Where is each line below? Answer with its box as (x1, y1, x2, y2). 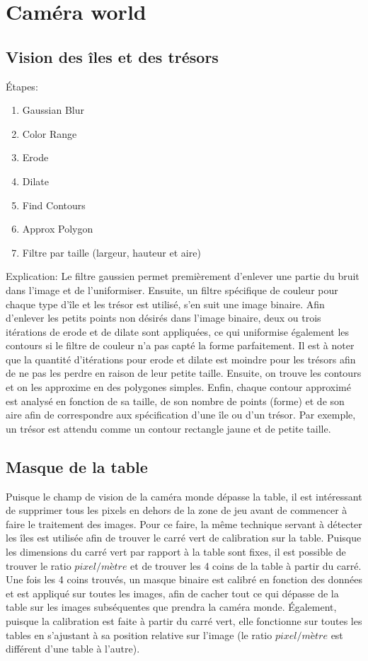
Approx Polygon (22, 221, 93, 236)
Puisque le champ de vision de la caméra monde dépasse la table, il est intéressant (6, 489, 362, 503)
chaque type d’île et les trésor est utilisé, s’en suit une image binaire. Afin (6, 296, 325, 311)
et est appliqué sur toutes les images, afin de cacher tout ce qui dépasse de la (6, 585, 339, 600)
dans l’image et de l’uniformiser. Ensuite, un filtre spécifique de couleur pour (6, 282, 338, 297)
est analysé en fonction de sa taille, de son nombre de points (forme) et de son (6, 393, 345, 408)
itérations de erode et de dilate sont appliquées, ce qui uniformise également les (6, 324, 350, 339)
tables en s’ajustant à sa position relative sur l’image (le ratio (6, 627, 272, 642)
